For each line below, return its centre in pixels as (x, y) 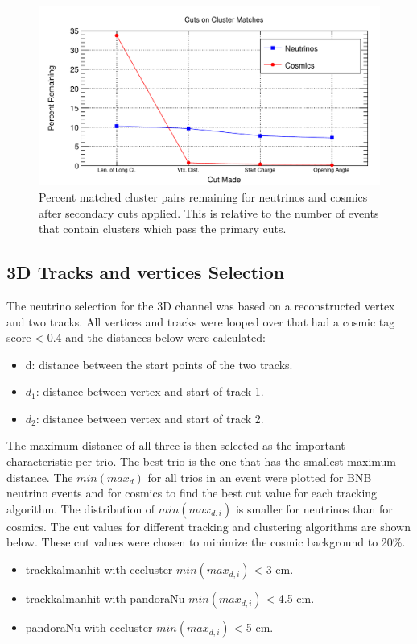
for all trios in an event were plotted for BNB (260, 477)
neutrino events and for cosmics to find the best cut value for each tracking (192, 493)
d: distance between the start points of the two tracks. (159, 364)
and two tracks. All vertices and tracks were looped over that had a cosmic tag (201, 321)
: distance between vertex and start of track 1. (150, 391)
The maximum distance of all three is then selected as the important (176, 445)
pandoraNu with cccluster (89, 627)
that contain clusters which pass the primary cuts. (163, 229)
